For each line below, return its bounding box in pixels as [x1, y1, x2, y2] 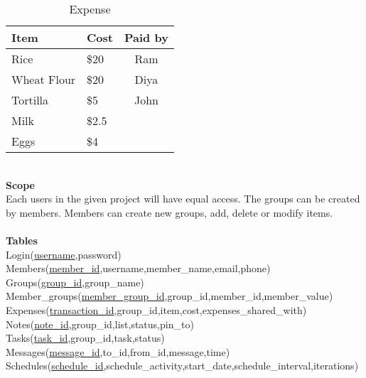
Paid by [124, 29, 168, 45]
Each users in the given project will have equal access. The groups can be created [6, 191, 360, 206]
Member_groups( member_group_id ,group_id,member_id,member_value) [6, 288, 333, 303]
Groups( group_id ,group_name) [6, 274, 144, 289]
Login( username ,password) [6, 247, 122, 261]
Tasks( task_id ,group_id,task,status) [6, 330, 165, 345]
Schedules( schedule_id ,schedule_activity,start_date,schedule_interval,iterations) [6, 358, 359, 373]
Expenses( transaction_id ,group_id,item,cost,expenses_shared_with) [6, 302, 307, 317]
